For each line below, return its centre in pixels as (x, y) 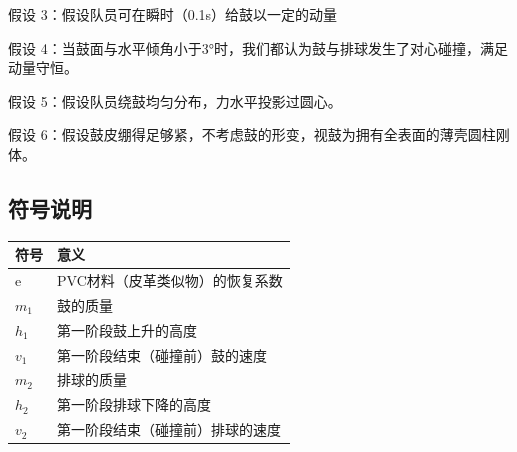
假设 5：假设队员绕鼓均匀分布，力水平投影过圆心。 (175, 100)
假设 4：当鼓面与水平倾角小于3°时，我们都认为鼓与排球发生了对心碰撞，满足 (258, 47)
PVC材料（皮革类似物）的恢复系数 (170, 280)
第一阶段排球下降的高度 (134, 404)
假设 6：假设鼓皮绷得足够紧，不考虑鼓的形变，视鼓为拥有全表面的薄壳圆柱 (252, 134)
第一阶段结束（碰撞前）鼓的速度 (162, 354)
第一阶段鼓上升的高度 (127, 329)
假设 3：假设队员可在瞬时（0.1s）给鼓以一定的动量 (173, 14)
